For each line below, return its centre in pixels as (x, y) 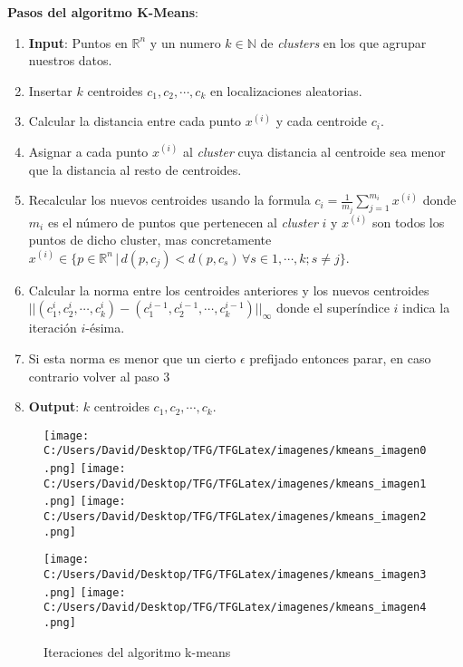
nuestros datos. (70, 60)
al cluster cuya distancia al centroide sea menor (314, 151)
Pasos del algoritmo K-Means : (103, 12)
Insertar (50, 90)
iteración (53, 328)
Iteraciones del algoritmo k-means (137, 651)
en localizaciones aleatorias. (286, 90)
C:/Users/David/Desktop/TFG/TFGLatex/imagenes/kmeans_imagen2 (235, 517)
